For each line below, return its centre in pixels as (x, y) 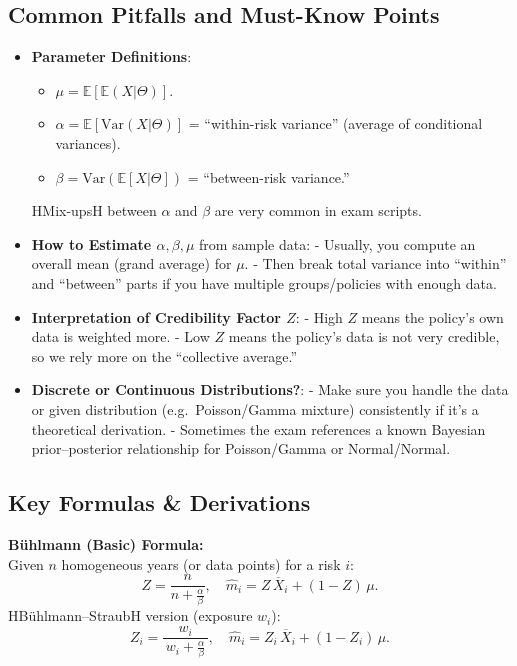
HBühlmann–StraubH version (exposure (130, 615)
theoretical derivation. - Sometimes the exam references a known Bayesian (258, 428)
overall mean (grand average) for (131, 263)
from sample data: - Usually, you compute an (337, 243)
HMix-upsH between (94, 210)
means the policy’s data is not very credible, (364, 336)
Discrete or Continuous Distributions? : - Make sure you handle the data (270, 389)
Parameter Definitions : (111, 56)
